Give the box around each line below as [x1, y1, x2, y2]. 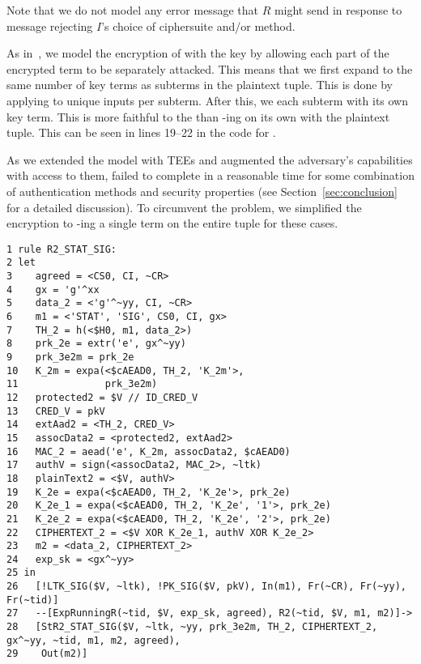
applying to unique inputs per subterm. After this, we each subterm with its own [6, 92, 409, 109]
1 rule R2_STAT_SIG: [6, 243, 117, 255]
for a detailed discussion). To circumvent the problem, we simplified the [6, 198, 362, 215]
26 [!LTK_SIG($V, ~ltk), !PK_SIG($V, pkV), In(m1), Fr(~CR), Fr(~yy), [6, 581, 406, 593]
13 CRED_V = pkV [6, 405, 105, 417]
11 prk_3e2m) [6, 378, 158, 390]
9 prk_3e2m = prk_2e [6, 351, 134, 363]
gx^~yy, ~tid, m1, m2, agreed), [6, 634, 181, 646]
